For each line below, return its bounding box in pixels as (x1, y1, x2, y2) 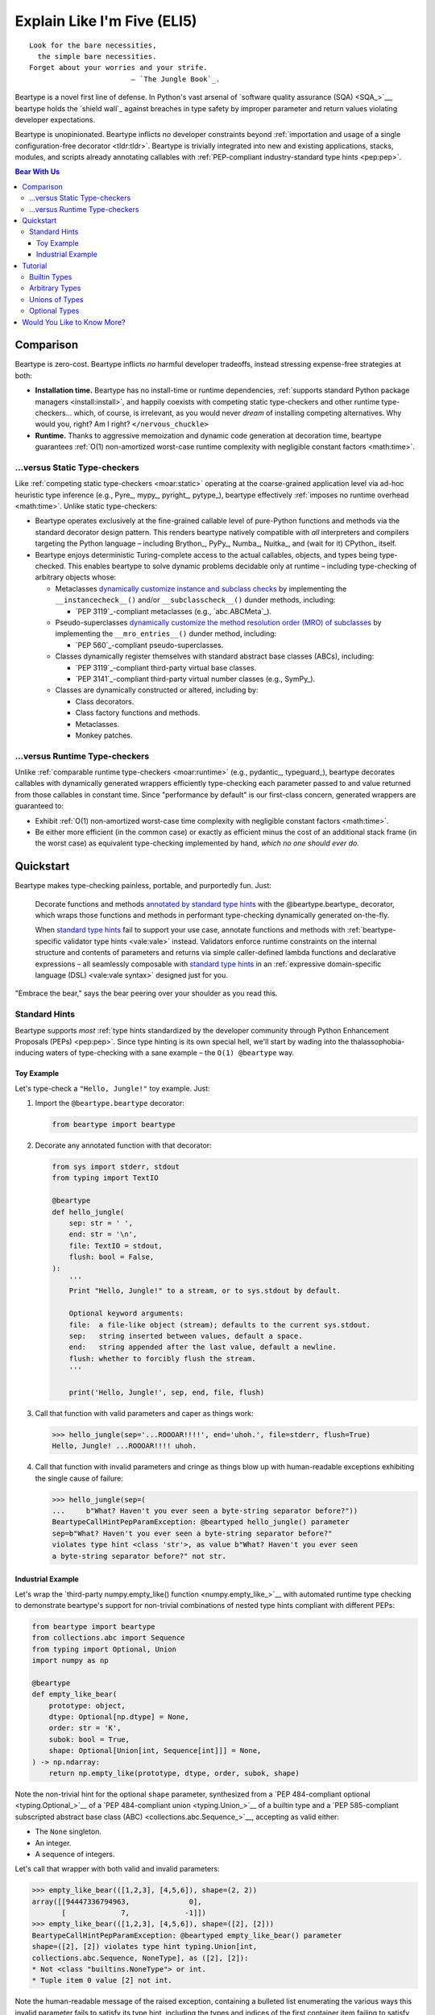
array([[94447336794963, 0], (31, 1897, 202, 1906)
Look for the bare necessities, (29, 40, 157, 50)
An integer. (35, 1838, 72, 1847)
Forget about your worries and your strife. (29, 63, 209, 73)
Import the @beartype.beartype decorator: (35, 1099, 185, 1108)
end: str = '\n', (68, 1230, 138, 1239)
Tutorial (22, 260, 48, 270)
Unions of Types (29, 294, 84, 304)
